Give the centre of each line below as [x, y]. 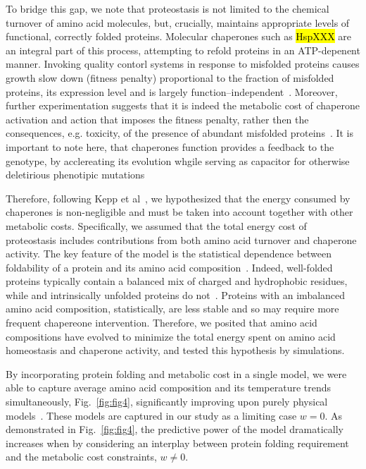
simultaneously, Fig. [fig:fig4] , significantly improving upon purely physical [167, 402]
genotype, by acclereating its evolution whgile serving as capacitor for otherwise [178, 160]
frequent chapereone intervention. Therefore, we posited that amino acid [162, 323]
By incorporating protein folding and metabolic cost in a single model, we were [176, 373]
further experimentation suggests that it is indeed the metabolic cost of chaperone [183, 105]
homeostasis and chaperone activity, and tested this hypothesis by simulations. [175, 350]
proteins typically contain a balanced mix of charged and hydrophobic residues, [177, 281]
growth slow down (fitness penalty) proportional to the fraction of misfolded [170, 77]
